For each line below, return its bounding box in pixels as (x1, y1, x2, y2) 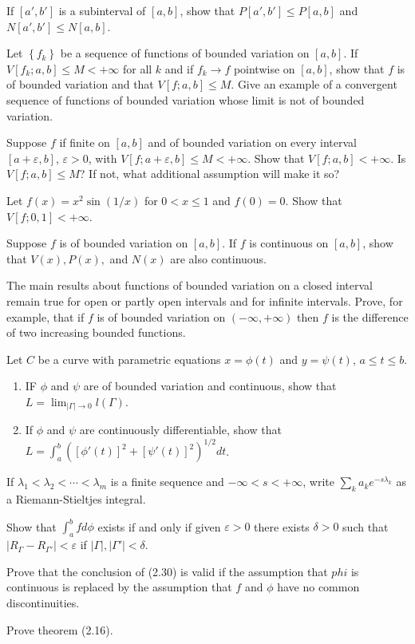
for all (122, 60, 152, 77)
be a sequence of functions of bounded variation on (60, 45, 310, 61)
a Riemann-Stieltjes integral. (6, 491, 146, 508)
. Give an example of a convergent (231, 76, 397, 93)
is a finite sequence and (110, 473, 224, 490)
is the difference (331, 308, 409, 325)
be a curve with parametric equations (38, 350, 221, 367)
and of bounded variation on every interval (148, 134, 357, 151)
